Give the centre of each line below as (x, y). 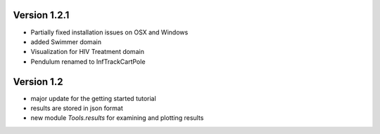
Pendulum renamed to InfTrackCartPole (88, 61)
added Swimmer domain (66, 41)
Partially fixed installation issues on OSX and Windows (109, 32)
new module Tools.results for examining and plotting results (117, 118)
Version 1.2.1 (41, 15)
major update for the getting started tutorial (93, 98)
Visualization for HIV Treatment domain (87, 52)
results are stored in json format (77, 108)
